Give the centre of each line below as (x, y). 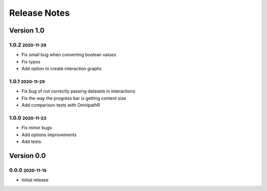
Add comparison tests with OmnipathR (61, 105)
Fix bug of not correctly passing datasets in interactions (78, 91)
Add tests (31, 142)
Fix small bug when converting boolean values (69, 55)
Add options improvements (49, 135)
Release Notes (40, 13)
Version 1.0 (27, 30)
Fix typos (31, 61)
